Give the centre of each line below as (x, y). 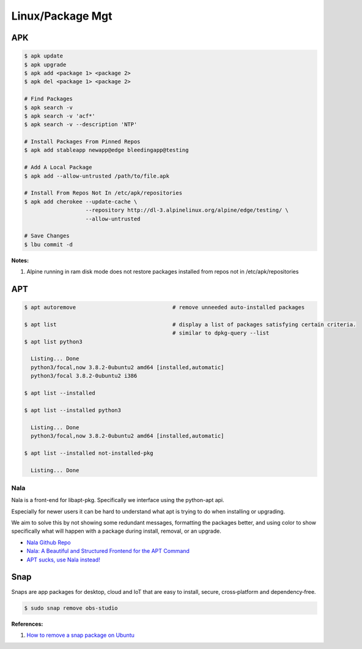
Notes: (20, 260)
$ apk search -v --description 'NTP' (81, 125)
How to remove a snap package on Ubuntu (80, 635)
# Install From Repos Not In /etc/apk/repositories (103, 193)
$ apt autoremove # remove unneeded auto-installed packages (164, 307)
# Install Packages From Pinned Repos (82, 142)
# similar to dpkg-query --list (221, 333)
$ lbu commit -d (49, 244)
